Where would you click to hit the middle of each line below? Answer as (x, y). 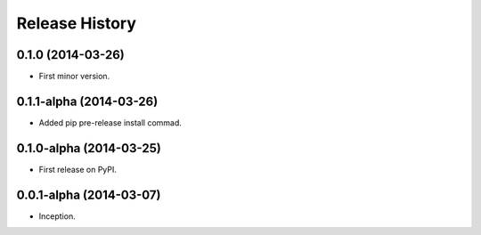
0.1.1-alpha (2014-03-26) (87, 101)
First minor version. (74, 77)
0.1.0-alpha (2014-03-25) (89, 148)
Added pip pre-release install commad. (110, 122)
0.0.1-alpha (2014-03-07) (89, 194)
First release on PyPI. (78, 169)
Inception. (57, 216)
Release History (77, 23)
